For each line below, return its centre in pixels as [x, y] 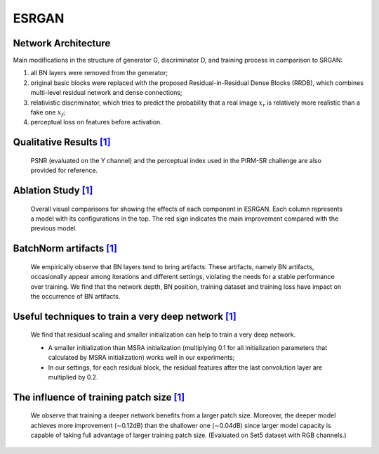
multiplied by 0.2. [73, 377]
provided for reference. [64, 170]
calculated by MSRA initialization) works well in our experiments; [141, 358]
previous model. [54, 228]
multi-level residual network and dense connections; [106, 93]
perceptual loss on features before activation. [97, 122]
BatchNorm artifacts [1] [65, 248]
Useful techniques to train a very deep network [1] [125, 316]
